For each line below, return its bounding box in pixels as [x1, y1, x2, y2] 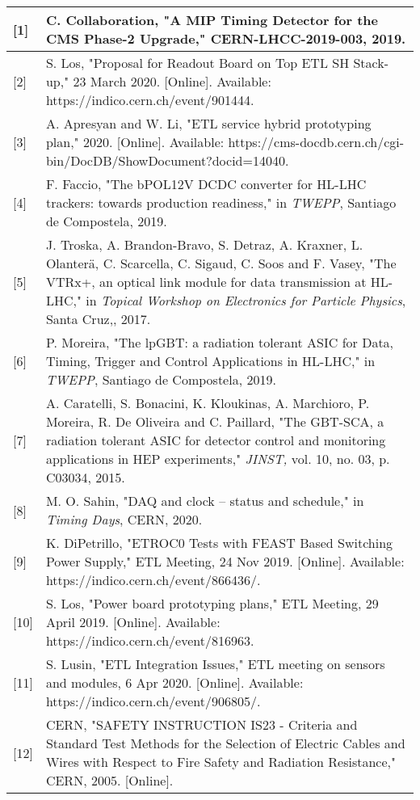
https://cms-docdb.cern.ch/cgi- [228, 133, 405, 151]
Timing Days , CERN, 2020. [45, 510, 203, 528]
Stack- [353, 53, 389, 72]
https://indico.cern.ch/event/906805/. [45, 692, 261, 710]
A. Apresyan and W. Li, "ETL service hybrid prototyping [45, 114, 372, 133]
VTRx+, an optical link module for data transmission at [45, 272, 367, 291]
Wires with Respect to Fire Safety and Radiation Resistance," [45, 752, 396, 771]
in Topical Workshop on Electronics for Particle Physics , [86, 291, 406, 309]
